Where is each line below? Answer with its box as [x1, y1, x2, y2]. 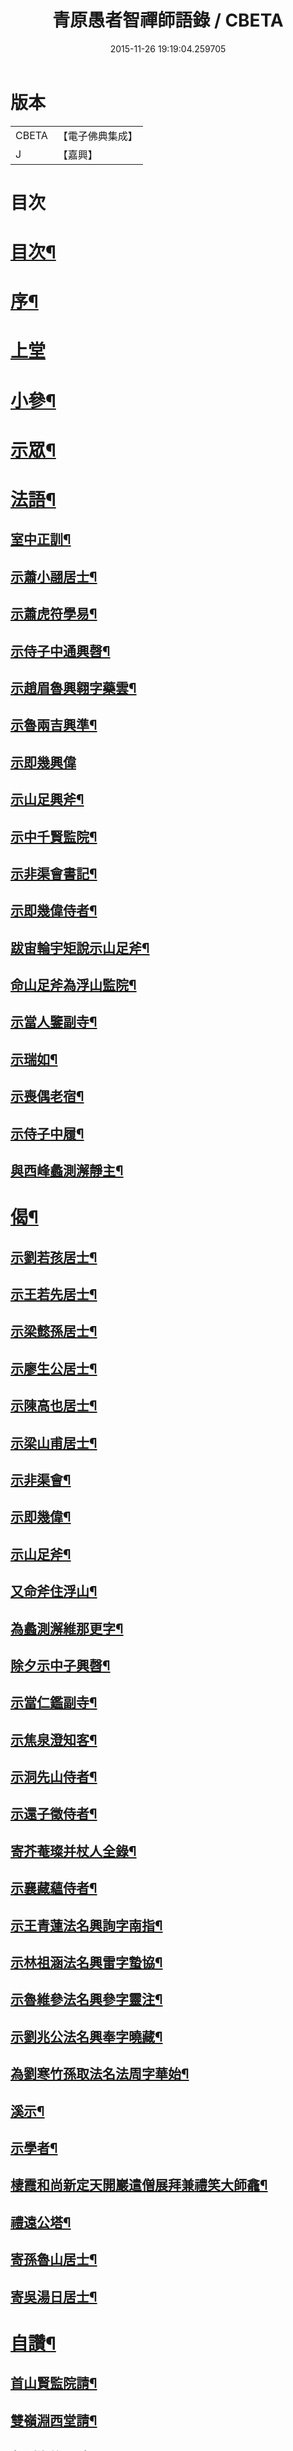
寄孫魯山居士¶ [10, 2251, 98, 2268]
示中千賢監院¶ [10, 828, 98, 845]
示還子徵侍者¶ [10, 1806, 98, 1823]
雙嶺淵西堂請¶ [10, 2412, 98, 2429]
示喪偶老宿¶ [10, 1088, 85, 1105]
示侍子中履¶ [10, 1125, 85, 1142]
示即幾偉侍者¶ [10, 902, 98, 920]
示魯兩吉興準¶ [10, 717, 98, 734]
